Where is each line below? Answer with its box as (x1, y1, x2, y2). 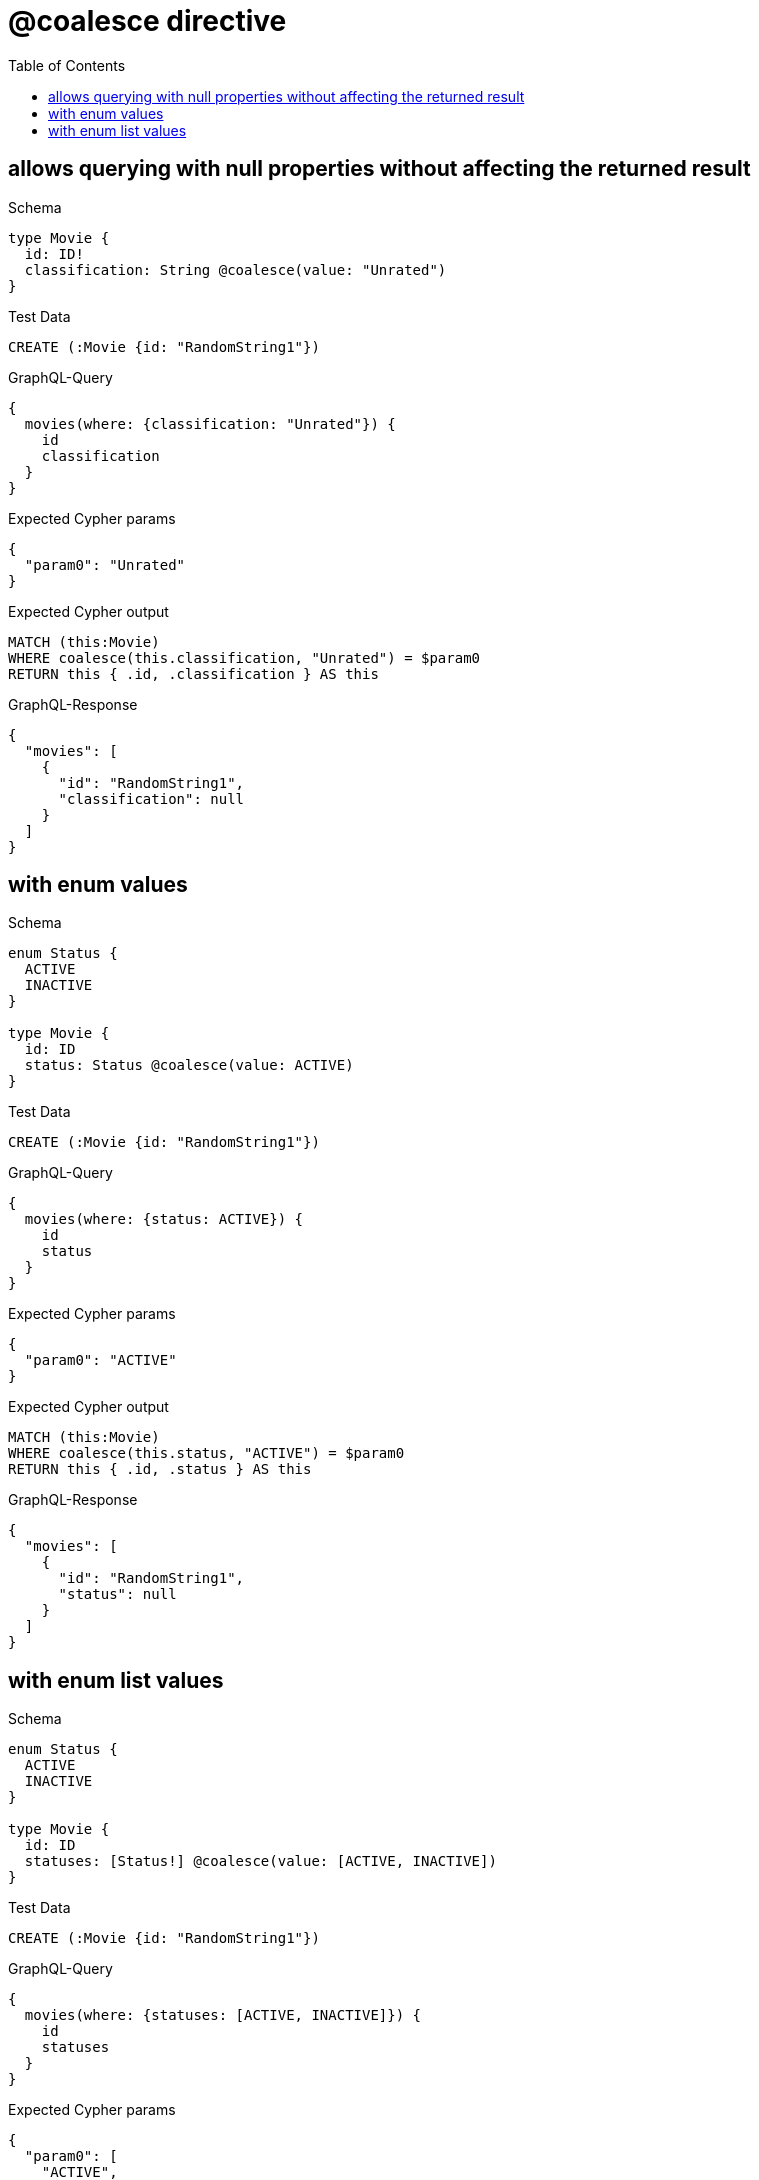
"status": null (58, 1586, 177, 1603)
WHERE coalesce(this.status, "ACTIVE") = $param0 (8, 1445, 405, 1462)
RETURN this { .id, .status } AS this (8, 1461, 312, 1478)
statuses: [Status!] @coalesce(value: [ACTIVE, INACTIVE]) (24, 1853, 497, 1870)
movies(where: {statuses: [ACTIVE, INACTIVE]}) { (24, 2007, 422, 2024)
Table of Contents (8, 56, 126, 74)
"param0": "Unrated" (24, 556, 186, 573)
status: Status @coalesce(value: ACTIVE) (24, 1057, 354, 1074)
